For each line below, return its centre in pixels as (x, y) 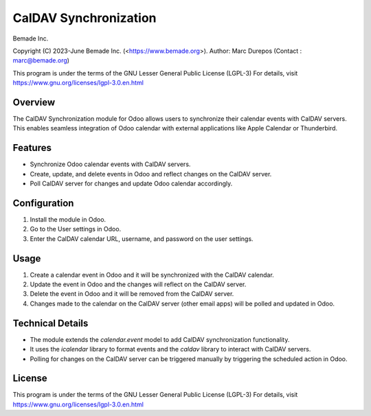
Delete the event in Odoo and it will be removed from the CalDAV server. (132, 294)
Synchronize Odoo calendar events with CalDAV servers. (110, 164)
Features (32, 148)
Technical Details (50, 323)
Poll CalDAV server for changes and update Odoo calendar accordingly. (131, 184)
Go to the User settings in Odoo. (76, 229)
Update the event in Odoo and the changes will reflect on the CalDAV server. (138, 284)
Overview (34, 102)
